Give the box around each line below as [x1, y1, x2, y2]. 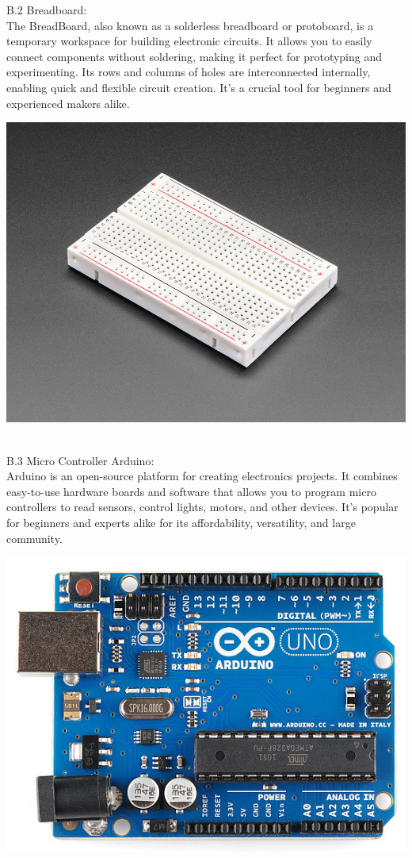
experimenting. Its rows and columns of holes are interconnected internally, [6, 63, 371, 80]
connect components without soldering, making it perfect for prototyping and [6, 48, 383, 64]
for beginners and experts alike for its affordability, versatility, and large [6, 514, 356, 530]
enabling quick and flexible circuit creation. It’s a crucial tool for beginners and [6, 79, 391, 95]
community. [6, 529, 63, 546]
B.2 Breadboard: [6, 2, 87, 17]
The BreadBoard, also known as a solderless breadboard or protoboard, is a [6, 17, 374, 33]
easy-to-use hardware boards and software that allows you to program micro [6, 483, 376, 499]
